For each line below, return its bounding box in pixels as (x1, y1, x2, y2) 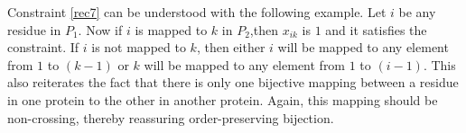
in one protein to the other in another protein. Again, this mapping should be (7, 90, 438, 109)
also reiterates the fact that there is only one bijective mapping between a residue (7, 73, 459, 92)
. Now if (78, 20, 123, 39)
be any (398, 3, 436, 21)
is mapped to (135, 20, 208, 39)
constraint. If (7, 38, 79, 57)
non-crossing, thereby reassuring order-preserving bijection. (7, 108, 334, 127)
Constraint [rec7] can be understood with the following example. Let (7, 3, 387, 21)
